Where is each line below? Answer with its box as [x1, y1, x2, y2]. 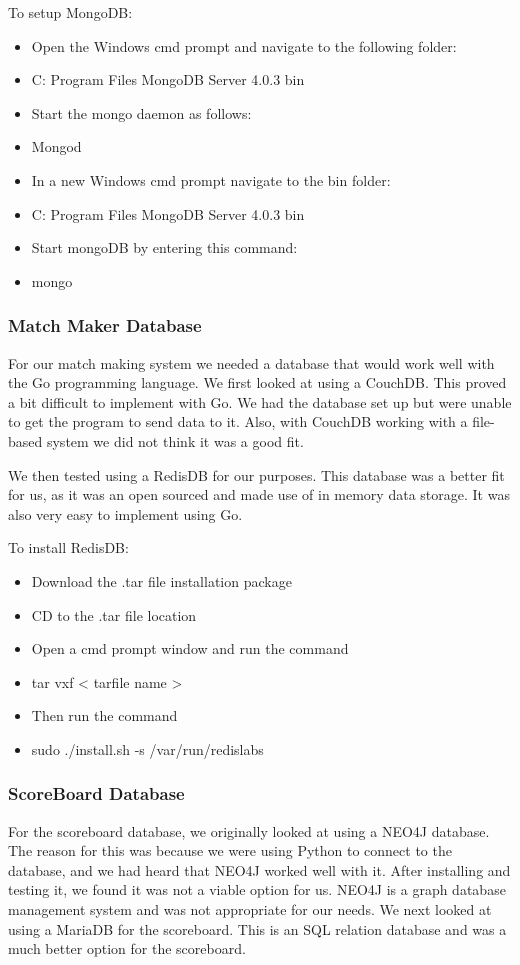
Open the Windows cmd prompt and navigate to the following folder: [31, 35, 457, 56]
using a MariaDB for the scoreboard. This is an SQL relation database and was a [8, 918, 507, 939]
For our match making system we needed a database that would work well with [8, 352, 495, 373]
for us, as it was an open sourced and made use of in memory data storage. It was [8, 484, 510, 505]
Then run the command [31, 705, 178, 726]
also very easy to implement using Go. [8, 503, 243, 524]
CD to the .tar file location [31, 604, 197, 625]
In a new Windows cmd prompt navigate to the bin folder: [31, 169, 391, 190]
